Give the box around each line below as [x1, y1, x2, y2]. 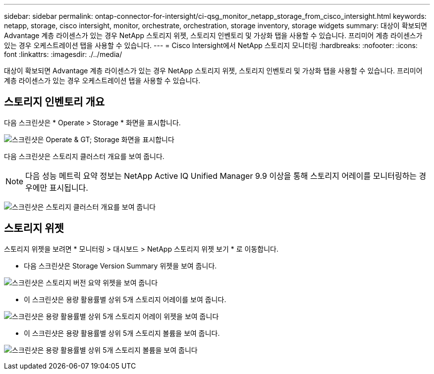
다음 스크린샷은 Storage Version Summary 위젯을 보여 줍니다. [24, 261, 217, 270]
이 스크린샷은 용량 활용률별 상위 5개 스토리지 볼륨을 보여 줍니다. [24, 328, 220, 337]
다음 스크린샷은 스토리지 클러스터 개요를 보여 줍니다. [4, 152, 164, 160]
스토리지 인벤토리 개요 [4, 96, 105, 108]
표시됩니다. [49, 182, 88, 193]
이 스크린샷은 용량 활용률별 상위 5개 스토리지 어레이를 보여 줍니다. [24, 295, 226, 304]
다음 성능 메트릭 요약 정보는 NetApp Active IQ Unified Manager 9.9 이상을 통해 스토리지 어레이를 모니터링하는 [25, 170, 417, 181]
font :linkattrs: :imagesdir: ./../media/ [4, 50, 122, 58]
